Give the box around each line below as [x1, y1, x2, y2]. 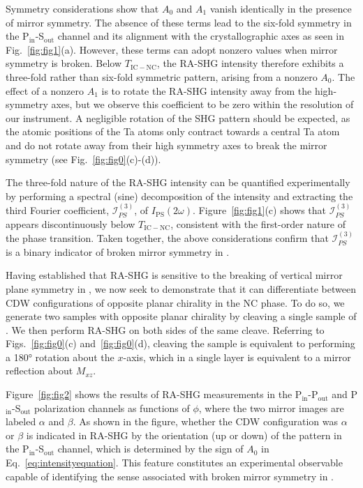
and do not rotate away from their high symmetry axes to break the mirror [6, 137, 327, 152]
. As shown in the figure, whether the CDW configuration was [73, 414, 338, 429]
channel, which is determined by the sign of [57, 441, 244, 456]
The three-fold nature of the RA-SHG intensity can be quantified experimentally [6, 175, 350, 190]
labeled [6, 414, 36, 429]
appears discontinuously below [6, 216, 135, 231]
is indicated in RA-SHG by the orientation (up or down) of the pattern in [26, 427, 342, 442]
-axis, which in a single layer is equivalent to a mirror [123, 349, 351, 364]
